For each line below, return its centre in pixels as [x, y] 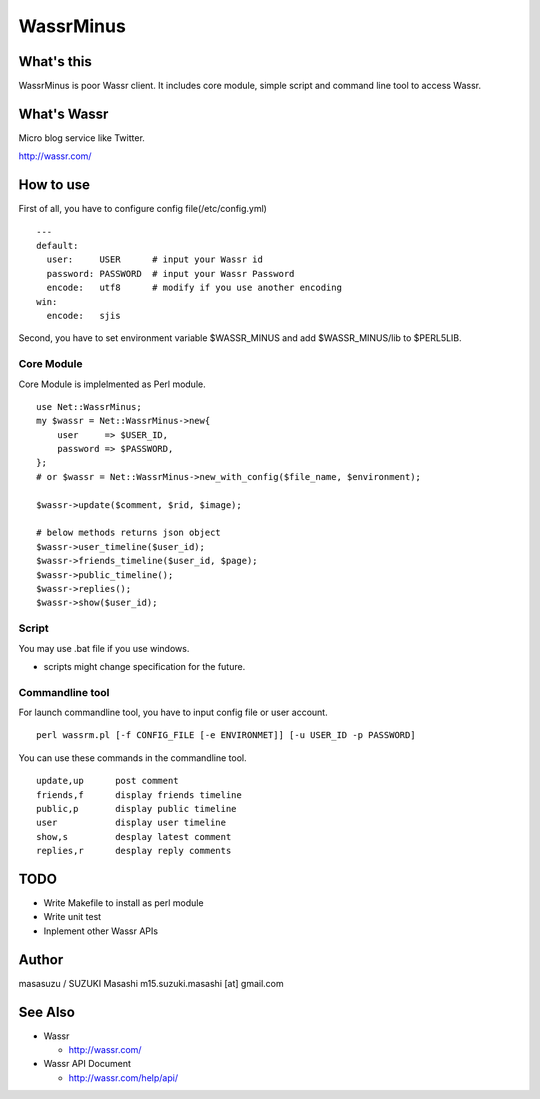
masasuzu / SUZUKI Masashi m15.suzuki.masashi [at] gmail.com [151, 983]
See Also [46, 1011]
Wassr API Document [87, 1064]
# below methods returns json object [129, 533]
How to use [54, 185]
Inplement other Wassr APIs [101, 931]
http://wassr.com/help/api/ [123, 1077]
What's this [55, 61]
